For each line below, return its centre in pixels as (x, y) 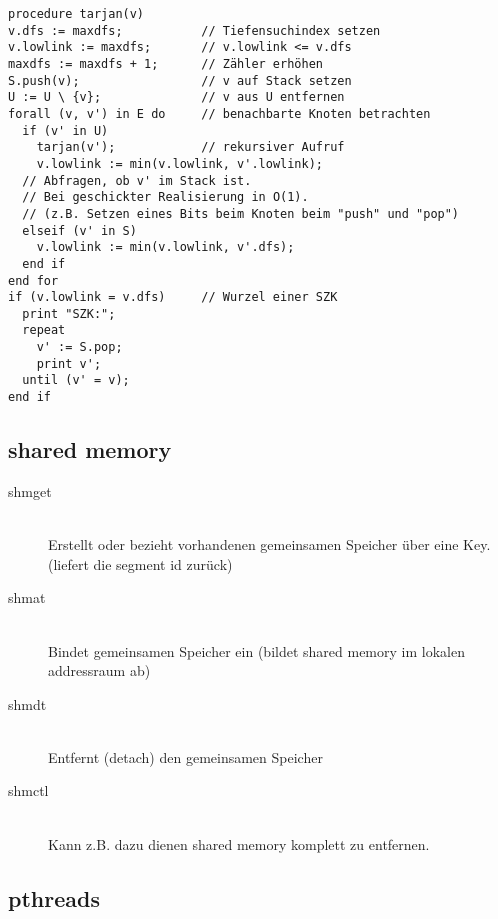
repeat (44, 330)
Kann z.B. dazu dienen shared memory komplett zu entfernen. (239, 843)
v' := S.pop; (79, 347)
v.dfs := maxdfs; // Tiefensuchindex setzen (194, 30)
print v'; (69, 363)
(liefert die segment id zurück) (140, 563)
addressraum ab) (99, 670)
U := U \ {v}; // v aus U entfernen (176, 97)
